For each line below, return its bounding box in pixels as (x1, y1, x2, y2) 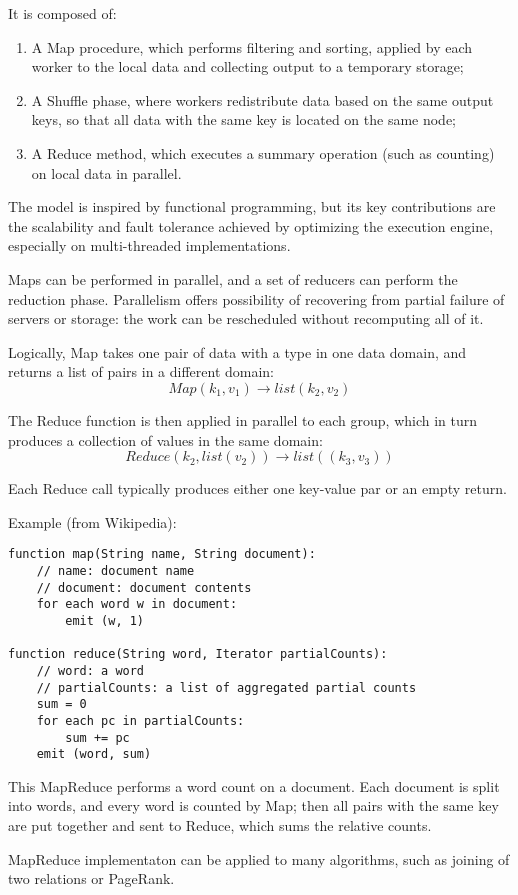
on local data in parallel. (31, 162, 182, 183)
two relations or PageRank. (8, 868, 175, 889)
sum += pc (65, 730, 130, 745)
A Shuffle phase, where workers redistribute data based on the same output (31, 89, 494, 110)
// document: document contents (36, 580, 252, 595)
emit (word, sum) (36, 747, 152, 762)
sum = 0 (36, 697, 87, 712)
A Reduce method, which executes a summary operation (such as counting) (31, 142, 495, 163)
